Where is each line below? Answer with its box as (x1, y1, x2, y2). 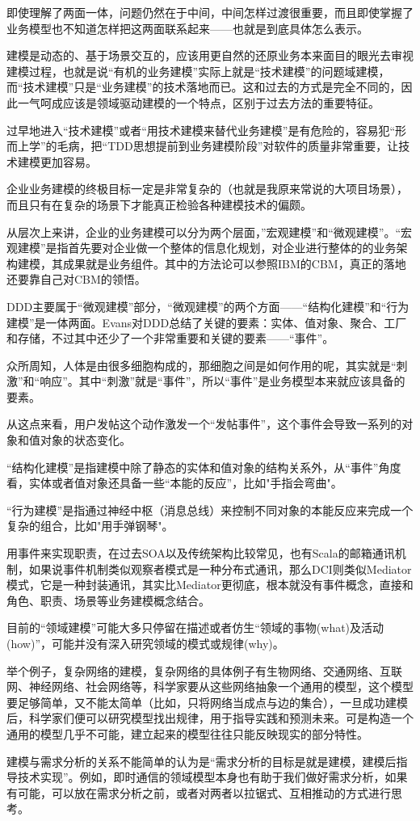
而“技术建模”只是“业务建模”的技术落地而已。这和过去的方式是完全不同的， (6, 78, 401, 95)
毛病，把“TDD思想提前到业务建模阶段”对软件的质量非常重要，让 (57, 137, 399, 154)
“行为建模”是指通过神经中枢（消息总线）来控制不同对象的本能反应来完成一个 (6, 501, 414, 518)
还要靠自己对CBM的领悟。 (6, 271, 146, 288)
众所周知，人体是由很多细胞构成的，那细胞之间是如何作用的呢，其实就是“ (6, 356, 397, 373)
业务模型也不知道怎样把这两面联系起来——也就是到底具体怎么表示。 (6, 19, 368, 36)
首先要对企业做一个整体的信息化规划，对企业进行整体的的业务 (68, 239, 397, 256)
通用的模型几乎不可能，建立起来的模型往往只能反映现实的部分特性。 (6, 725, 368, 742)
